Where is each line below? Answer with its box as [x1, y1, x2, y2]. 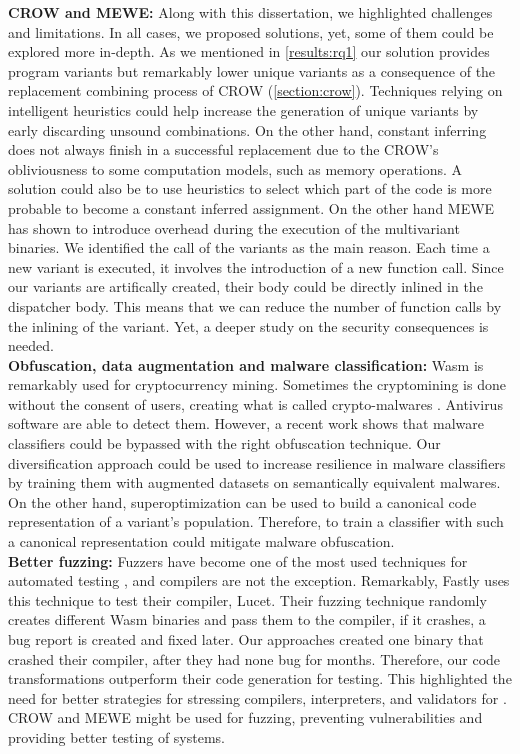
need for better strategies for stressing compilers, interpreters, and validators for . [8, 687, 507, 708]
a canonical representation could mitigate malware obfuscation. [8, 531, 395, 552]
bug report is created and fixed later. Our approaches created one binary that [8, 629, 484, 649]
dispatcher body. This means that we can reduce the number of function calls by [8, 295, 502, 316]
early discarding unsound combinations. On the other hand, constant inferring [8, 119, 487, 140]
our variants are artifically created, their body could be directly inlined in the [8, 276, 483, 297]
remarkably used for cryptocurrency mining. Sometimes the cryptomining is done [8, 374, 506, 395]
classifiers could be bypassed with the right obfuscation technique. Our [8, 433, 441, 454]
